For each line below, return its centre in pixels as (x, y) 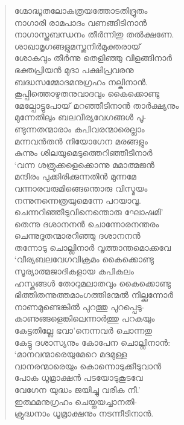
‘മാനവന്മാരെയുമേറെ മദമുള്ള (71, 354)
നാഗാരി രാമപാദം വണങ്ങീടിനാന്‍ (81, 22)
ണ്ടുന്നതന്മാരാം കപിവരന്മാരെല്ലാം (79, 128)
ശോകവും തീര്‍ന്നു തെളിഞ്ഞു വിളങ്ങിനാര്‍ (93, 58)
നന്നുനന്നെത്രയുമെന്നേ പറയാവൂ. (78, 200)
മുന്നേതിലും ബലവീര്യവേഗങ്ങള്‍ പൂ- (80, 117)
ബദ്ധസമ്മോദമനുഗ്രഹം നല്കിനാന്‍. (81, 81)
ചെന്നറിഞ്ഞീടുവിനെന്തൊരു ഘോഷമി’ (89, 212)
